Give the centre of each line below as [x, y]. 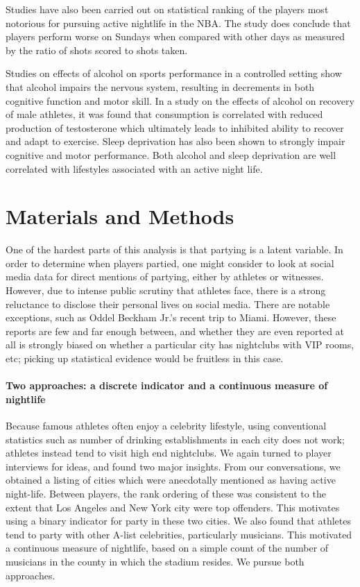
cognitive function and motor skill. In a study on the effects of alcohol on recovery [180, 100]
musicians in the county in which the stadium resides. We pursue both [155, 561]
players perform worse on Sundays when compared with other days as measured [175, 36]
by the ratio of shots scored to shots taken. [97, 50]
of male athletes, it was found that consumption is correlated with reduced [164, 114]
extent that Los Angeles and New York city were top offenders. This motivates [173, 507]
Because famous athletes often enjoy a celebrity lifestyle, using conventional [166, 425]
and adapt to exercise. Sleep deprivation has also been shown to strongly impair [175, 141]
